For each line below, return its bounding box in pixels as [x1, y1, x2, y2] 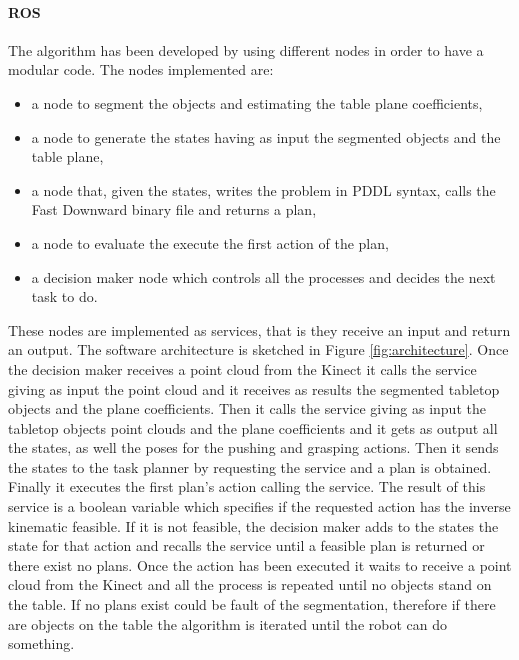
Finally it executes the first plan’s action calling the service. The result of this [8, 476, 486, 497]
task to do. [31, 286, 98, 307]
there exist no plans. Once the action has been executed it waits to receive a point [8, 554, 512, 575]
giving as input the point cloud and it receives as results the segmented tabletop [8, 378, 500, 399]
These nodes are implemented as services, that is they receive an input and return [8, 319, 511, 340]
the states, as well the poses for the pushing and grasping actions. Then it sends [8, 437, 499, 458]
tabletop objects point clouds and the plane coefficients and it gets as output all [8, 417, 498, 438]
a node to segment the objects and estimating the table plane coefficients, [31, 92, 483, 113]
